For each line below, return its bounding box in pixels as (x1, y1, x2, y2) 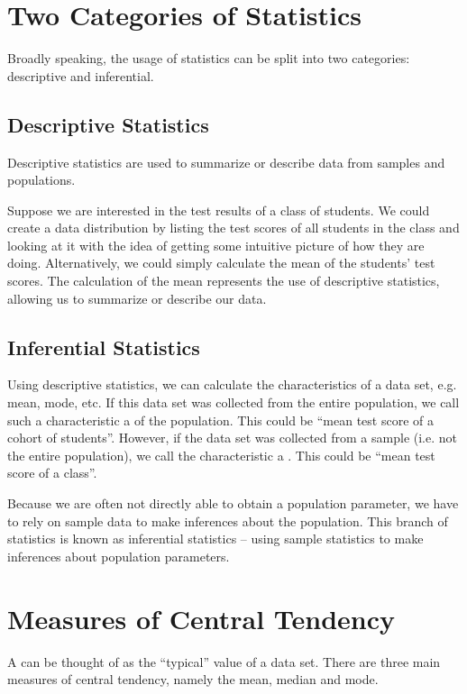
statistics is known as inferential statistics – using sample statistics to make (7, 529, 424, 548)
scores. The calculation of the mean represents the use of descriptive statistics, (7, 271, 440, 290)
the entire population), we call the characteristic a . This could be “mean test (7, 445, 435, 464)
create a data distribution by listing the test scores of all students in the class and (7, 218, 460, 237)
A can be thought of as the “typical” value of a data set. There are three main (7, 652, 441, 671)
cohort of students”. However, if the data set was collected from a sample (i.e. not (7, 428, 457, 447)
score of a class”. (7, 463, 97, 482)
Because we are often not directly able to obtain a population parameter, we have (7, 494, 459, 513)
